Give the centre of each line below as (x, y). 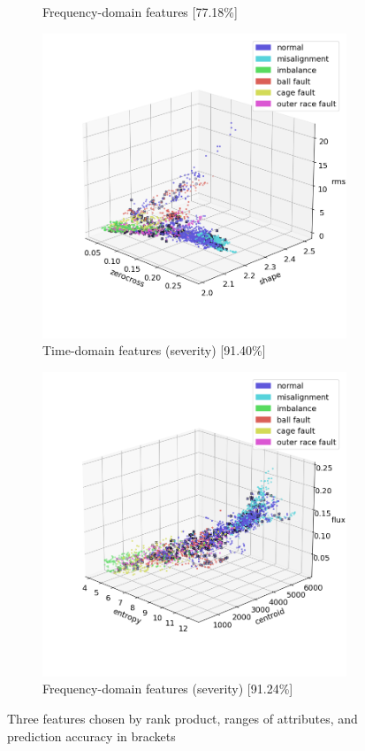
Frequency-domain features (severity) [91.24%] (168, 689)
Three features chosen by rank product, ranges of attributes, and (182, 718)
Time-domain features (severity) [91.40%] (154, 350)
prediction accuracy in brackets (91, 736)
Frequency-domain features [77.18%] (140, 12)
